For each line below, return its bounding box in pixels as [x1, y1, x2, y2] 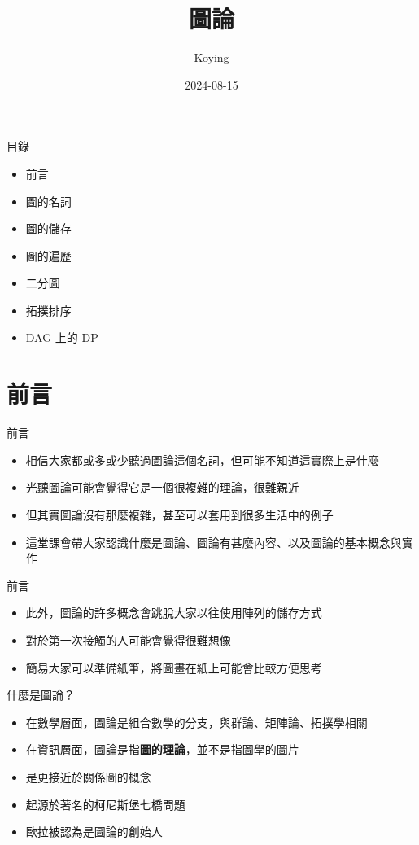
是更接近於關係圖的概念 [25, 768, 151, 785]
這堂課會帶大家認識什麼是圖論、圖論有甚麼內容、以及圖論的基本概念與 [25, 533, 402, 550]
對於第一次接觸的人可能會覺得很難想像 [25, 631, 231, 648]
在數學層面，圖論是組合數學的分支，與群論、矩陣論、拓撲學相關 [25, 713, 368, 730]
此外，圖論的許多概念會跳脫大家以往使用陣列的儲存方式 [25, 604, 322, 621]
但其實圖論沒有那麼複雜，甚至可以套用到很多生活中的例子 [25, 506, 334, 523]
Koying [194, 49, 229, 66]
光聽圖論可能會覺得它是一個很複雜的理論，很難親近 [25, 479, 299, 496]
